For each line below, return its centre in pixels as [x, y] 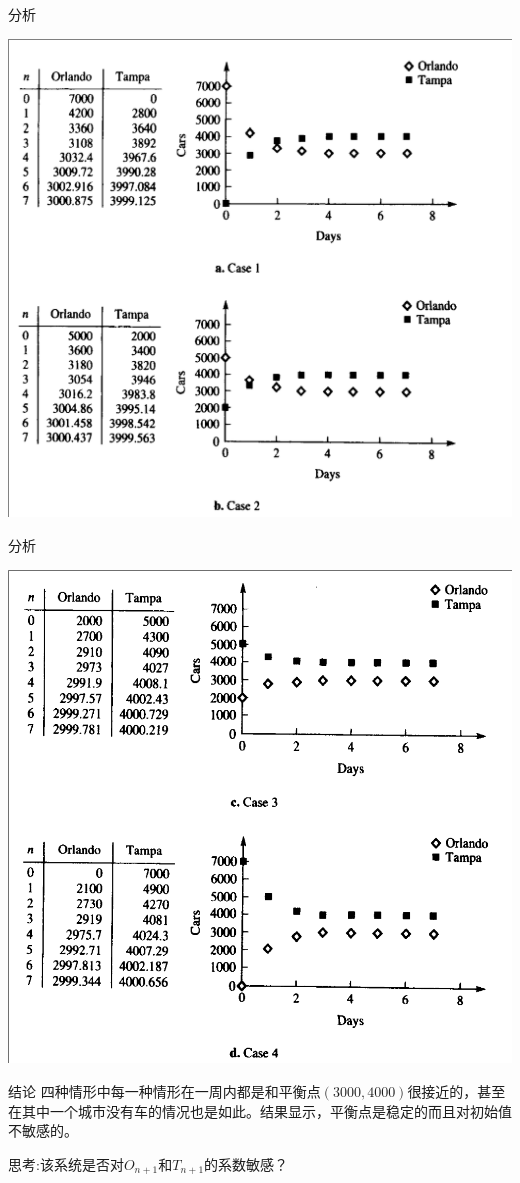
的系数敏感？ [246, 1163]
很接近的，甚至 [456, 1090]
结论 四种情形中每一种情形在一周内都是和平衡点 [164, 1090]
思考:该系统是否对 [66, 1163]
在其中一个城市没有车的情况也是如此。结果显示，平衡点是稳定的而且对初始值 [260, 1110]
